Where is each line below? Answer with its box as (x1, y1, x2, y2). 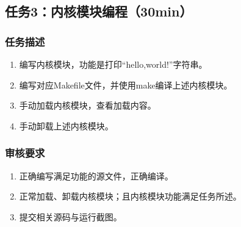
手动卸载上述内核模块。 (19, 119, 113, 132)
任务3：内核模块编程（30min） (5, 2, 193, 21)
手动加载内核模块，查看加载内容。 (19, 99, 156, 112)
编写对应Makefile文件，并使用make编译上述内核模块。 (19, 78, 232, 91)
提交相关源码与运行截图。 (19, 210, 122, 223)
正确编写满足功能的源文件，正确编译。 (19, 169, 173, 182)
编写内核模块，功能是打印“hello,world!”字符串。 (19, 58, 207, 70)
